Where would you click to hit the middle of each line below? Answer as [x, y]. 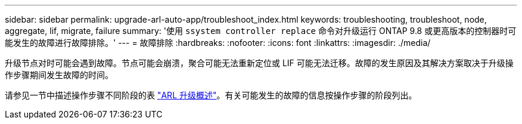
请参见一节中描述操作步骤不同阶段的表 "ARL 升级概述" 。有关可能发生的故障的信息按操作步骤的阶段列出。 [211, 95]
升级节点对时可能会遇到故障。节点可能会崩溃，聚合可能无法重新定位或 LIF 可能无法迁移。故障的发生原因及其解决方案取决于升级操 [259, 63]
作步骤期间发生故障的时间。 [59, 75]
